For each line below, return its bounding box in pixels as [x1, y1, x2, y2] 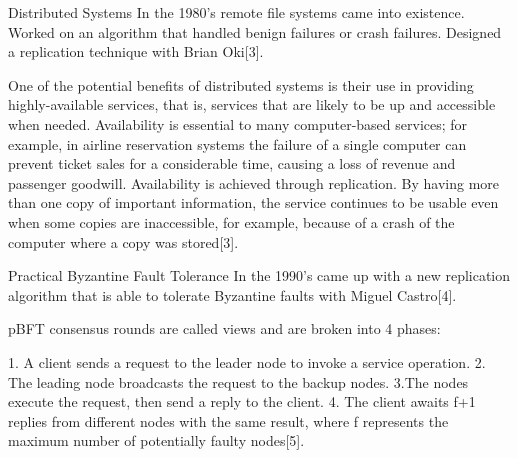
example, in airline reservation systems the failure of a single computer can [8, 133, 467, 154]
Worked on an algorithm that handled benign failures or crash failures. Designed [8, 21, 502, 42]
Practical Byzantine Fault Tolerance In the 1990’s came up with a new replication [8, 265, 511, 286]
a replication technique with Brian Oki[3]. [8, 41, 264, 62]
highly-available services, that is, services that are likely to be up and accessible [8, 94, 496, 115]
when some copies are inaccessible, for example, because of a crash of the [8, 211, 455, 232]
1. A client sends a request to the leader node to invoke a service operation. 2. [8, 351, 486, 372]
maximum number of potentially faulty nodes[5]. [8, 430, 305, 451]
